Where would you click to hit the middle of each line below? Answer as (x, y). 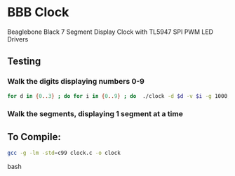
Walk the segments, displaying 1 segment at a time (95, 114)
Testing (24, 62)
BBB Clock (38, 12)
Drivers (18, 39)
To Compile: (34, 137)
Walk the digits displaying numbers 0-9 (76, 82)
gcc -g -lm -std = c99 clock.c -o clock (64, 153)
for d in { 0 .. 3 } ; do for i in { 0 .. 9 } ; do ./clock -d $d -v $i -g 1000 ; (119, 96)
